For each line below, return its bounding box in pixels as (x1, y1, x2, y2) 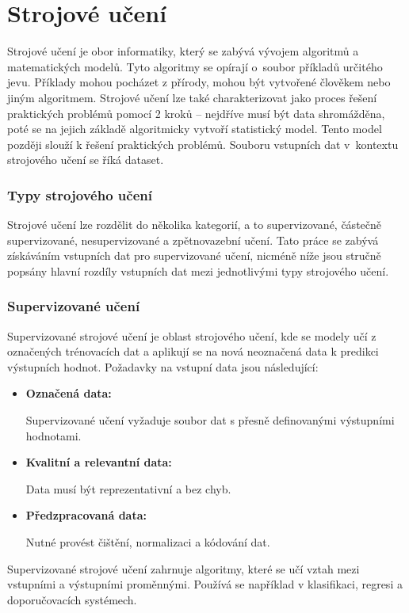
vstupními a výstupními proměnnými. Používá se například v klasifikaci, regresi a (7, 576, 403, 592)
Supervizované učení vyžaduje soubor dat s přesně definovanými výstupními (25, 412, 395, 428)
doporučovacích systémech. (7, 591, 137, 607)
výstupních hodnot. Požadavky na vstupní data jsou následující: (7, 358, 319, 375)
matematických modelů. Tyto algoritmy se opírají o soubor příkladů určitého (7, 58, 383, 74)
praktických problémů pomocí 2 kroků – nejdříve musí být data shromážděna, (7, 105, 385, 121)
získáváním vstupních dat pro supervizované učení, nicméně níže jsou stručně (7, 247, 381, 264)
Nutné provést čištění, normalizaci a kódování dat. (25, 534, 270, 550)
